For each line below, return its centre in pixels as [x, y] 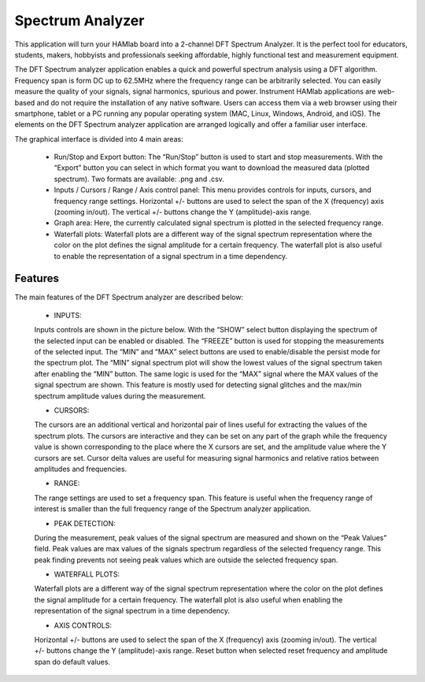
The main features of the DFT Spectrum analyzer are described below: [129, 297]
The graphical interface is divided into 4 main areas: [99, 139]
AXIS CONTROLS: [83, 625]
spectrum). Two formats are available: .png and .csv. [139, 179]
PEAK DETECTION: [85, 523]
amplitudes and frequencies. [81, 469]
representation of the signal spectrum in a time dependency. [132, 611]
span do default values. [72, 662]
